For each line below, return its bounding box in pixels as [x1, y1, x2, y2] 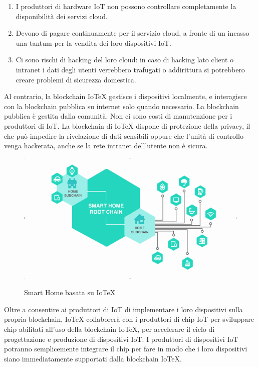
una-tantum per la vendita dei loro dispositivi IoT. [16, 37, 172, 48]
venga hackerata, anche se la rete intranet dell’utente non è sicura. [4, 140, 208, 151]
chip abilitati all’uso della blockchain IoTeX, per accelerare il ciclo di [4, 324, 215, 334]
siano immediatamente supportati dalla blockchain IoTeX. [4, 353, 182, 363]
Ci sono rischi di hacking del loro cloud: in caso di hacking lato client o [16, 54, 234, 65]
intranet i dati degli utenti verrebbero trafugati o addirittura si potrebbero [16, 64, 245, 74]
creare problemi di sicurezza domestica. [16, 74, 136, 84]
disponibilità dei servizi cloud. [16, 11, 108, 21]
